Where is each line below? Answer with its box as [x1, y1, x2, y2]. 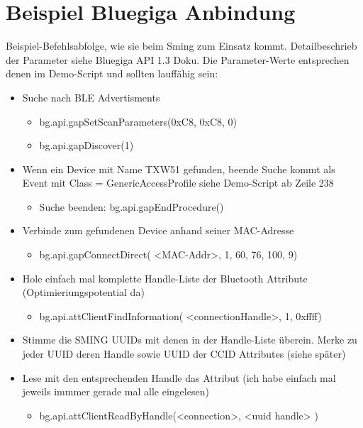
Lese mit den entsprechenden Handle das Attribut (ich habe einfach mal [22, 370, 336, 385]
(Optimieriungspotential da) [22, 285, 145, 300]
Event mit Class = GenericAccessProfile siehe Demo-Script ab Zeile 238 [22, 175, 334, 190]
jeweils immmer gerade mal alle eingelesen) [22, 384, 209, 399]
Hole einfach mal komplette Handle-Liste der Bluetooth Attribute [22, 270, 308, 285]
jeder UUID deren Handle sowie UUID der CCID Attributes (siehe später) [22, 346, 346, 361]
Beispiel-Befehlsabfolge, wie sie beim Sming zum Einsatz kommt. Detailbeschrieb [6, 38, 357, 53]
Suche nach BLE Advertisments [22, 89, 160, 104]
